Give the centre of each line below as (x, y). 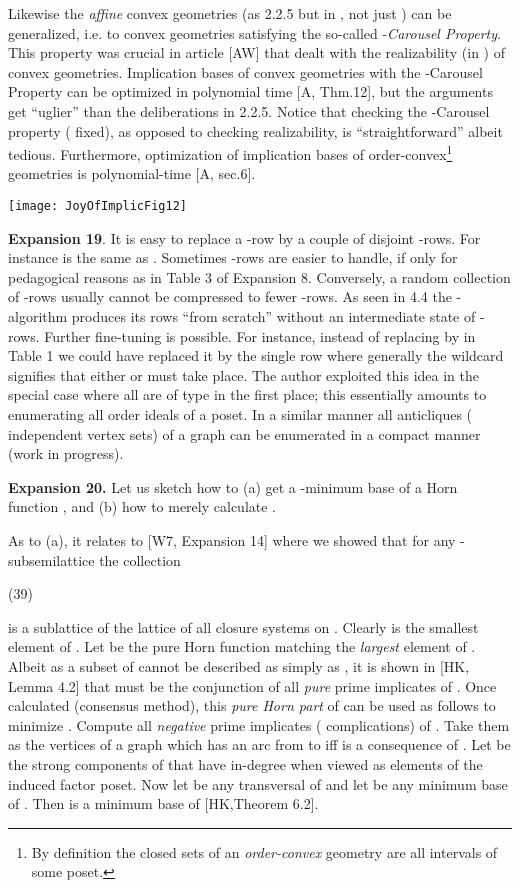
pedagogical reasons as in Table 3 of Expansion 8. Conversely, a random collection (259, 276)
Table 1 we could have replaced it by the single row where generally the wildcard (256, 355)
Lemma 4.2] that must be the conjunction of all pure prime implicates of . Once (252, 685)
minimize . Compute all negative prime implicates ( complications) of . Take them (259, 724)
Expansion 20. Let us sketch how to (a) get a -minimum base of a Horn (233, 486)
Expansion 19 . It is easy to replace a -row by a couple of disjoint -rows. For (244, 237)
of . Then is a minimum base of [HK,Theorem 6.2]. (163, 803)
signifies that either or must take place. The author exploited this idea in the (243, 374)
